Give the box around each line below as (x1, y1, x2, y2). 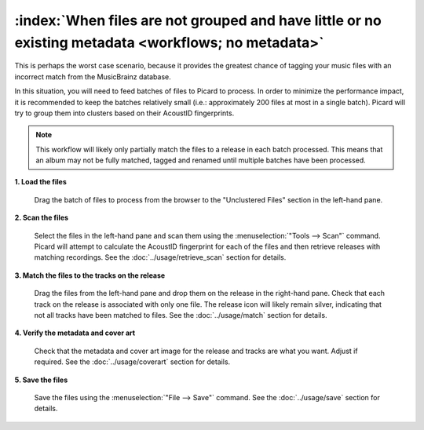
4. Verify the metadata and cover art (14, 328, 136, 337)
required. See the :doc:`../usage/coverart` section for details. (34, 357, 231, 366)
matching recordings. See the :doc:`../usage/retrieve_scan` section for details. (34, 253, 287, 262)
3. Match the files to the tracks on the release (14, 271, 166, 280)
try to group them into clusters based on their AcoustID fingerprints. (14, 108, 235, 118)
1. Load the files (14, 177, 67, 187)
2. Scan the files (14, 213, 69, 223)
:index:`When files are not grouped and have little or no (14, 12, 382, 29)
